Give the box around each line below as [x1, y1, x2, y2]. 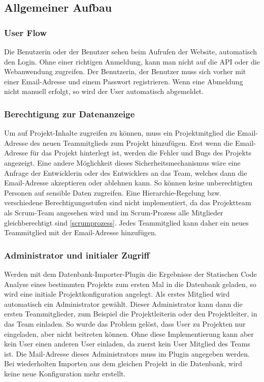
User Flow [4, 26, 47, 39]
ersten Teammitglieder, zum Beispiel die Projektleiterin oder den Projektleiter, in [4, 308, 257, 319]
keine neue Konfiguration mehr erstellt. [4, 368, 126, 378]
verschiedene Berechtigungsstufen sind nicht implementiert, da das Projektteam [4, 197, 251, 208]
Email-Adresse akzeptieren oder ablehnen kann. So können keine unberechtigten [4, 177, 253, 188]
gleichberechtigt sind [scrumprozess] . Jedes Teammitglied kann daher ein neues [4, 217, 249, 228]
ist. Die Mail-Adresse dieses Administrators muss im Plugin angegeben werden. [4, 348, 250, 359]
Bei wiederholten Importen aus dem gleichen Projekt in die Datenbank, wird [4, 358, 243, 369]
